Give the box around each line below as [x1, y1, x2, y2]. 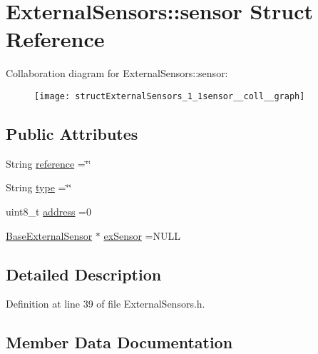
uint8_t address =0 [6, 203, 91, 218]
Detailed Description [6, 263, 162, 285]
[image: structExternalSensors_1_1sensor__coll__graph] [34, 91, 305, 101]
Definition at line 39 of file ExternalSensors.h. [6, 296, 205, 311]
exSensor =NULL [103, 228, 180, 243]
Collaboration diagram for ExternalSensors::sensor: [6, 66, 228, 81]
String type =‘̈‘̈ [6, 180, 72, 195]
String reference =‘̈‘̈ [6, 156, 91, 171]
